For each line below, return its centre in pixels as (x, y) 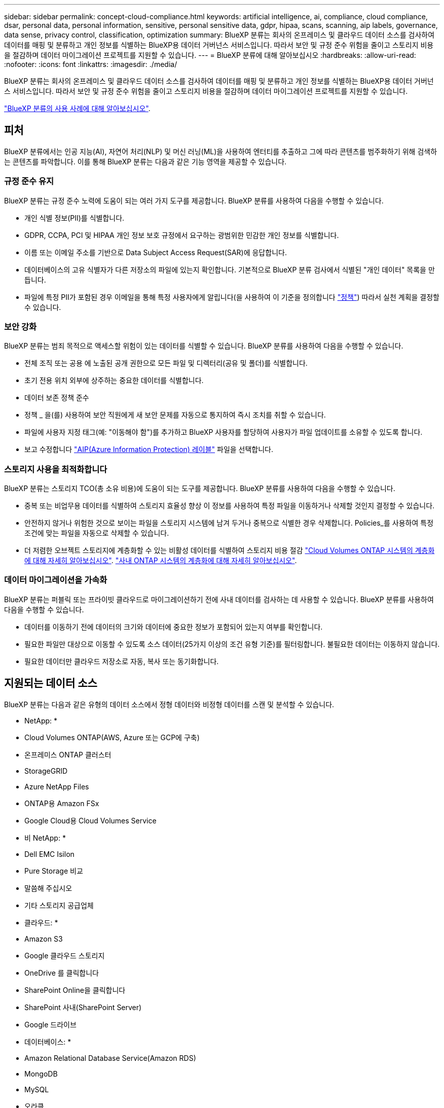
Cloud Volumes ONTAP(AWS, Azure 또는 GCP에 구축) (112, 737)
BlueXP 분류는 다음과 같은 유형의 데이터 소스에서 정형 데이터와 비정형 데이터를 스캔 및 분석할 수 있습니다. (169, 704)
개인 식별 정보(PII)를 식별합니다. (75, 218)
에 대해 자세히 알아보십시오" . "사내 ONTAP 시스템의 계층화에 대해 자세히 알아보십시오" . (161, 561)
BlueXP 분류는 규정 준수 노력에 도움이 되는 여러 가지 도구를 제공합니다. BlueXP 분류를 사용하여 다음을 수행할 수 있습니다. (194, 200)
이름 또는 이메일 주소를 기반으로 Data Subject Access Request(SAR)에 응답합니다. (156, 252)
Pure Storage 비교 (54, 871)
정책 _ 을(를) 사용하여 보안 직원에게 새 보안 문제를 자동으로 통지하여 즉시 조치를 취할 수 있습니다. (175, 415)
